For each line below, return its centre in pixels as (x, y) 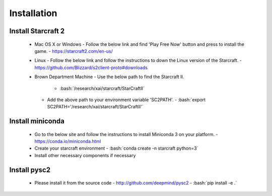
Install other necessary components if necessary (85, 155)
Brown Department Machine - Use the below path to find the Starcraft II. (109, 77)
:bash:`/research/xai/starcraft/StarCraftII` (102, 88)
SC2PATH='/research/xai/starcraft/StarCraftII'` (95, 107)
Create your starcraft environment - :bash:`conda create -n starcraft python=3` (116, 148)
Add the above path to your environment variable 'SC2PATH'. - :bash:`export (126, 100)
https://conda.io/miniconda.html (68, 142)
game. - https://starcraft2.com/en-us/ (74, 51)
